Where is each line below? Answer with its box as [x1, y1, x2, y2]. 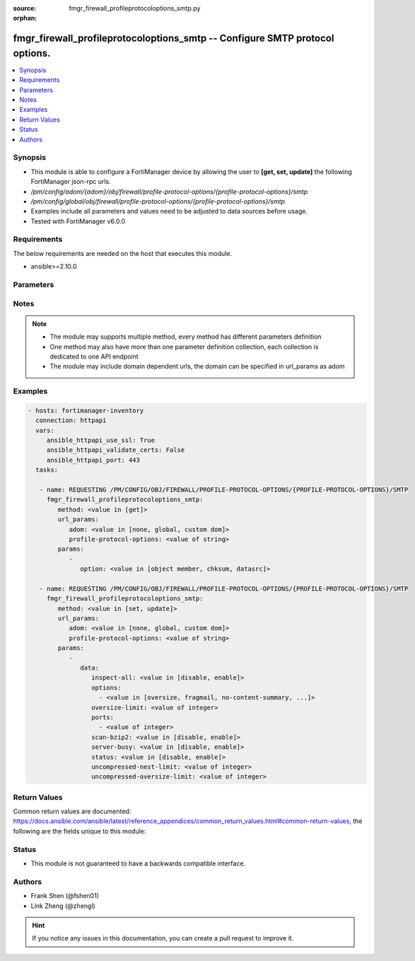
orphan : [13, 14, 37, 23]
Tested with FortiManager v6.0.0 [30, 216, 126, 226]
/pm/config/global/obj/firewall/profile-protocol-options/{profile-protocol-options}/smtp [30, 197, 286, 205]
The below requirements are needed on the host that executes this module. [13, 249, 233, 257]
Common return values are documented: [13, 807, 131, 816]
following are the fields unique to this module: [13, 827, 146, 835]
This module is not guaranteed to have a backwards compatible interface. [30, 859, 246, 868]
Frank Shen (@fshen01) [30, 892, 99, 900]
